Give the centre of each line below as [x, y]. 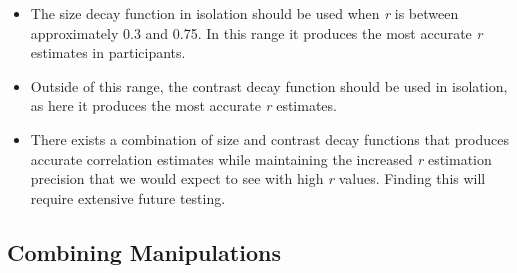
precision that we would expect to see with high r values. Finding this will [258, 178]
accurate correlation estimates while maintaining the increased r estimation [261, 158]
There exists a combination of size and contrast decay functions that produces [269, 138]
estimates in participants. [108, 52]
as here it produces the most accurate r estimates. [183, 105]
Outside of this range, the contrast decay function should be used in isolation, [269, 85]
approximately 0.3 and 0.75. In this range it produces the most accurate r [256, 32]
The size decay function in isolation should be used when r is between [244, 13]
